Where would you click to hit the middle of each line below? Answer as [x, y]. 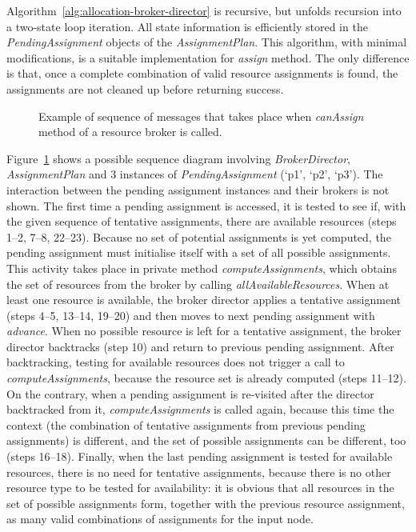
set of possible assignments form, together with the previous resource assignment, [206, 503]
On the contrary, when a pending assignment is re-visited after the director [190, 393]
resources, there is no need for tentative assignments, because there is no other [199, 472]
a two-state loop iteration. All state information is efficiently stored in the [187, 26]
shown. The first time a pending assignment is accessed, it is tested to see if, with [206, 205]
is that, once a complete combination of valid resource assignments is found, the [202, 73]
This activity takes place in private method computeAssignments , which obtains [202, 268]
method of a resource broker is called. [130, 132]
